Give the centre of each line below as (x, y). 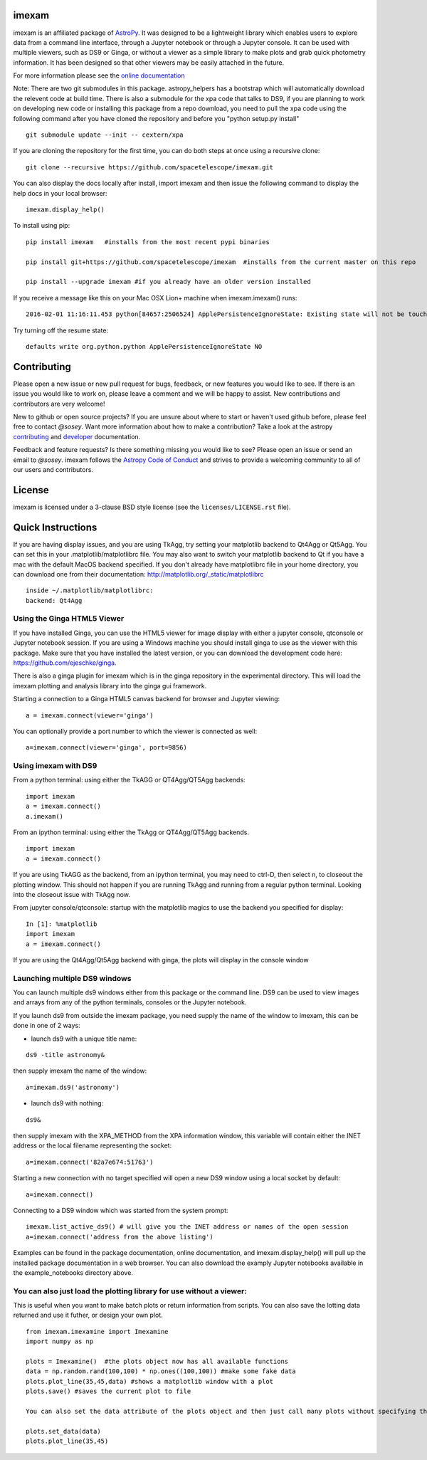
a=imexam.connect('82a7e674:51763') (90, 1162)
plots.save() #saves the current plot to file (109, 1391)
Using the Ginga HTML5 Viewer (69, 619)
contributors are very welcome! (59, 404)
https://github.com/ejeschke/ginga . (65, 663)
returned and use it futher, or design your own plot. (88, 1315)
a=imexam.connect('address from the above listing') (120, 1236)
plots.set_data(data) (63, 1431)
